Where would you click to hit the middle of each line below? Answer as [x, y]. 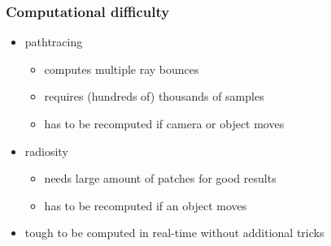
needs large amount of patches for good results [160, 178]
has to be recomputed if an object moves [146, 205]
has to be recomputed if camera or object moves [164, 123]
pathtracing [54, 42]
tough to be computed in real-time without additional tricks [174, 233]
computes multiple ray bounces [122, 69]
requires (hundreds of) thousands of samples [154, 96]
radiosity [46, 151]
